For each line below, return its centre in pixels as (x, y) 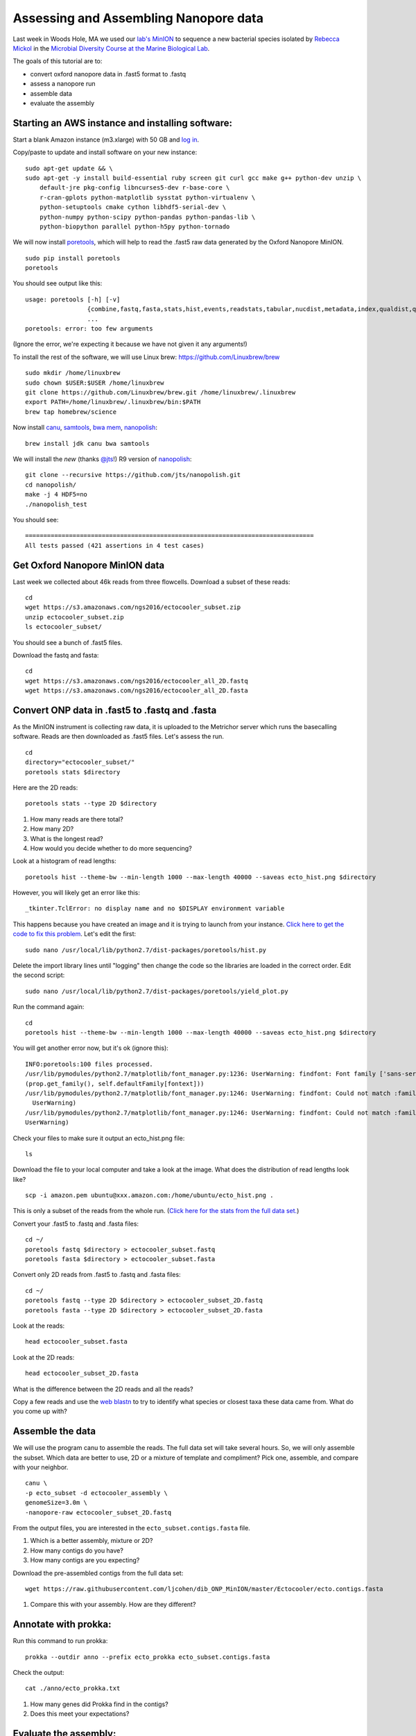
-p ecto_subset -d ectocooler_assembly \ (96, 1493)
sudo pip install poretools (73, 258)
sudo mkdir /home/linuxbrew (73, 373)
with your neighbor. (41, 1467)
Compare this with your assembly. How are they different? (113, 1605)
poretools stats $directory (73, 772)
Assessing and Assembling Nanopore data (138, 18)
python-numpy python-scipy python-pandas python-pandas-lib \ (147, 217)
